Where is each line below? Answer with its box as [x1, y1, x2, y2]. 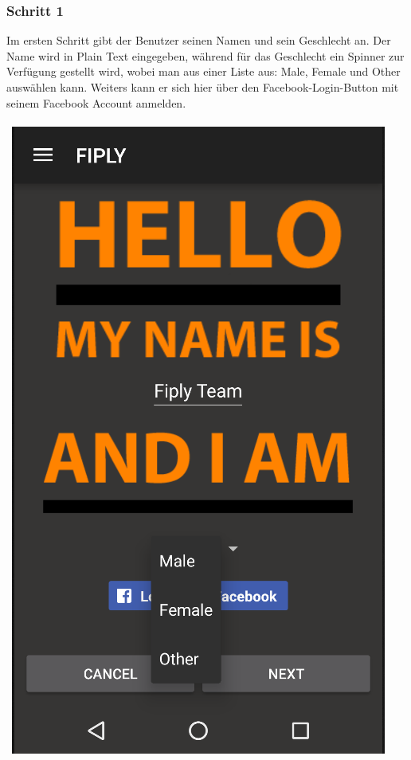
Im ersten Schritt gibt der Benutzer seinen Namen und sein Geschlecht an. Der [6, 32, 391, 49]
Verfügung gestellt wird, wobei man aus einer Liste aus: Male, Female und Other [6, 63, 401, 80]
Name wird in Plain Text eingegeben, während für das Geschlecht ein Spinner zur [6, 47, 405, 64]
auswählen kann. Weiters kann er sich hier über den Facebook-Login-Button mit [6, 79, 399, 95]
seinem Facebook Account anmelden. [6, 94, 186, 111]
